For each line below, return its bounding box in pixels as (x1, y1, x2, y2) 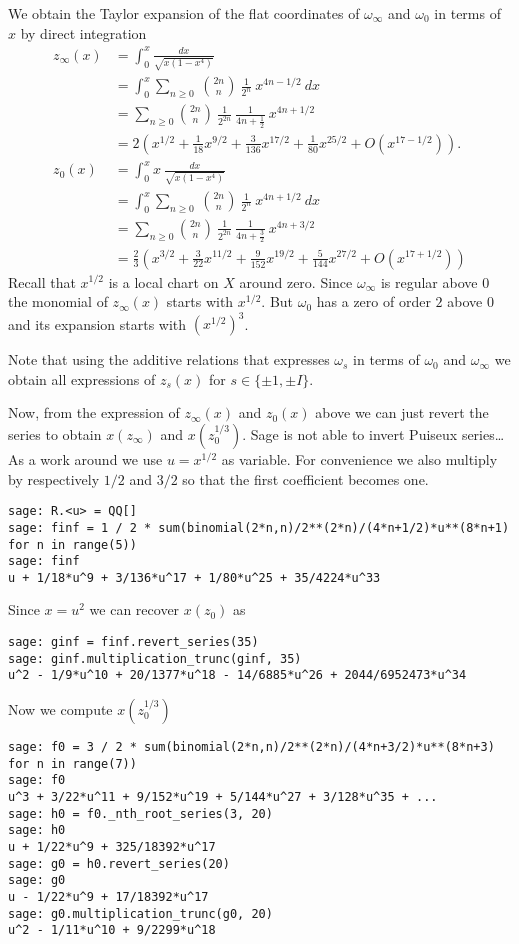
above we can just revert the (315, 402, 489, 423)
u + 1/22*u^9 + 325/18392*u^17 (8, 839, 216, 854)
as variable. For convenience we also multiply (221, 449, 498, 469)
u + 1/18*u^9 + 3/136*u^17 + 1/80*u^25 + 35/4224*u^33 (8, 570, 381, 585)
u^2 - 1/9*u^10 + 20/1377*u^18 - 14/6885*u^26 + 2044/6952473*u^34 (8, 668, 467, 683)
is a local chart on (108, 271, 219, 292)
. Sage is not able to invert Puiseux (242, 424, 458, 444)
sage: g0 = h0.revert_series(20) (8, 856, 230, 871)
